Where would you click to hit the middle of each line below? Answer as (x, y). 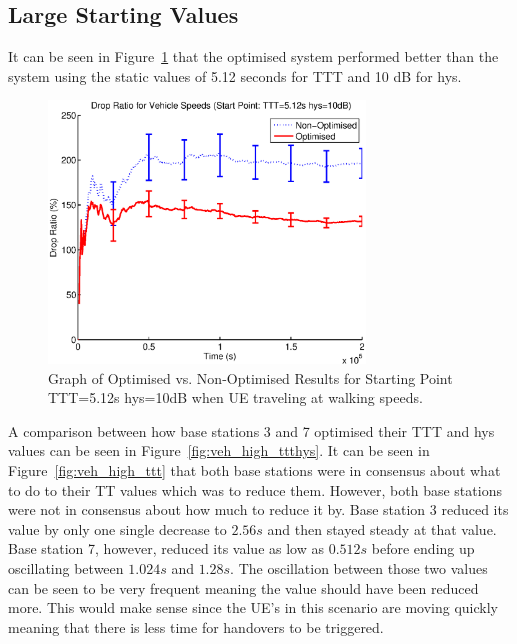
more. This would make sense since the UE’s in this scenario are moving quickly (253, 607)
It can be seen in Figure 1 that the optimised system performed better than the (253, 56)
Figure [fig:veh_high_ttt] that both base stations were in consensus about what (254, 470)
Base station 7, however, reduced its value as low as (166, 548)
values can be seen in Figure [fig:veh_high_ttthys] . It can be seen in (219, 450)
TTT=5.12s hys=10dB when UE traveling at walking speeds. (235, 397)
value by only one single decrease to (117, 528)
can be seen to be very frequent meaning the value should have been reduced (243, 587)
